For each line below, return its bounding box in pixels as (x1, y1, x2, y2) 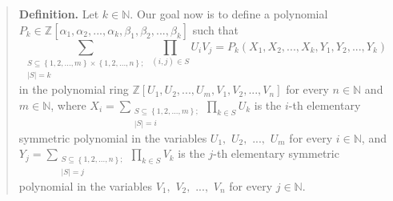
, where (50, 96, 86, 113)
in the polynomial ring (18, 81, 129, 98)
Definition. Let (18, 6, 99, 22)
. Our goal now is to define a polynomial (130, 6, 328, 22)
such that (192, 21, 239, 38)
